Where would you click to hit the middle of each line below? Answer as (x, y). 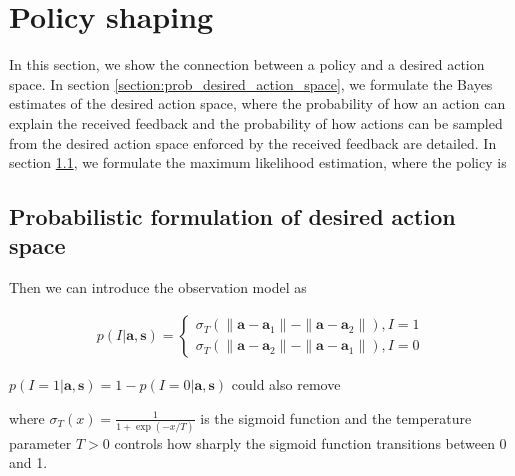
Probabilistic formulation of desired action (232, 216)
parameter (40, 442)
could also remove (286, 383)
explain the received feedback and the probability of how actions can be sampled (256, 122)
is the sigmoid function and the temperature (336, 417)
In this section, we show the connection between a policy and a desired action (247, 64)
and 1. (28, 462)
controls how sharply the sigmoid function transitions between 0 (310, 442)
